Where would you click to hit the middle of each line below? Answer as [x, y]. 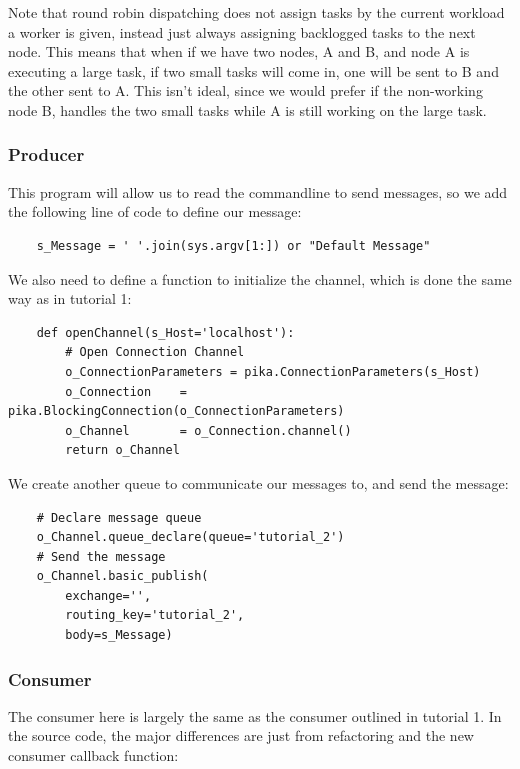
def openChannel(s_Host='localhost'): [165, 332]
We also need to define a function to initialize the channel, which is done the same [260, 278]
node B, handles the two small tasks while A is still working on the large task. [247, 109]
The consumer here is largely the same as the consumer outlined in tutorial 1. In [255, 715]
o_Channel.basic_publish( [122, 576]
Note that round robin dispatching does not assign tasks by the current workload [256, 12]
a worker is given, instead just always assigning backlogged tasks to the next [242, 31]
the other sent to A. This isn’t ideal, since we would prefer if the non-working [245, 90]
